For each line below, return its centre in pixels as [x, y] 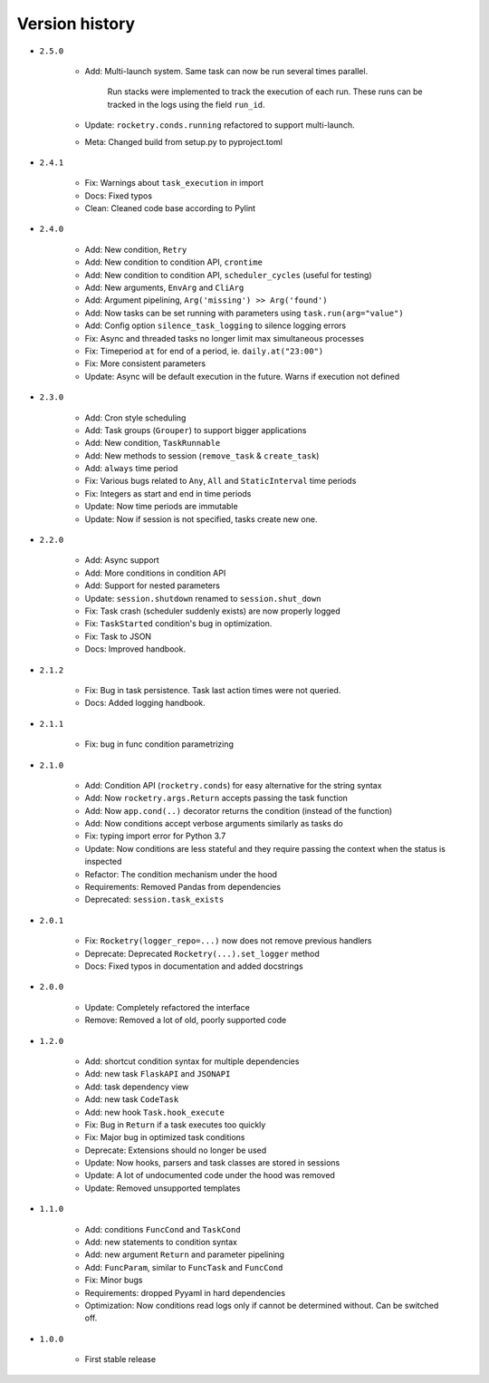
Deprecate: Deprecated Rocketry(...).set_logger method [202, 953]
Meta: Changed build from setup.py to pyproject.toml [183, 141]
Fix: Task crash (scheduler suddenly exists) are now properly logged [213, 611]
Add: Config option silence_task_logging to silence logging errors [216, 325]
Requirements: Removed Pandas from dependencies [182, 887]
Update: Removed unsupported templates [163, 1188]
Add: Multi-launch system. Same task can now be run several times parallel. [226, 71]
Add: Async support [122, 560]
